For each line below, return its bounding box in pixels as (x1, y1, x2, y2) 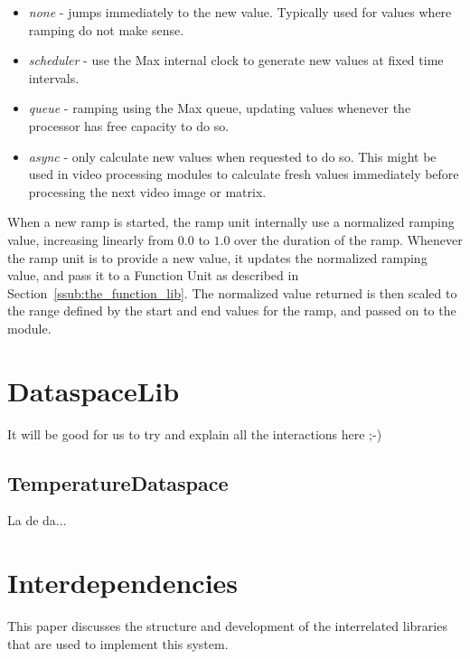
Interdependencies (7, 564, 239, 601)
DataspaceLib (7, 372, 180, 409)
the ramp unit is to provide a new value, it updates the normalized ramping (7, 248, 428, 267)
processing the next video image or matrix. (28, 182, 267, 201)
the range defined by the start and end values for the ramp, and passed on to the (7, 301, 456, 320)
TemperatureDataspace (7, 468, 229, 496)
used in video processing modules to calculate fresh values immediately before (28, 165, 459, 184)
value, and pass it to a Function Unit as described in (7, 266, 299, 285)
